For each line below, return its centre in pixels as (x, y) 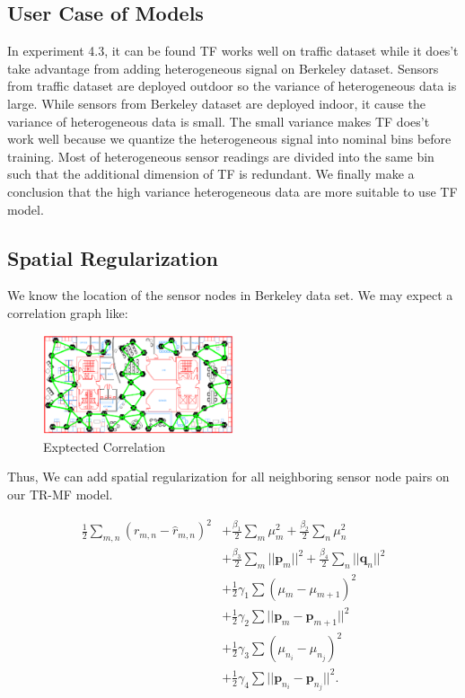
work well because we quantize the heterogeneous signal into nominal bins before (229, 139)
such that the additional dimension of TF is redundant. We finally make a (211, 174)
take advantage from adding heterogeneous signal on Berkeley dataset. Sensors (223, 68)
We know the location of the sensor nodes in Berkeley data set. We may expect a (230, 295)
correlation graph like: (68, 312)
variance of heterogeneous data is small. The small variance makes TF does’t (219, 121)
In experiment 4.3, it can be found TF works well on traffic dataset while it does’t (233, 51)
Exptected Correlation (105, 446)
